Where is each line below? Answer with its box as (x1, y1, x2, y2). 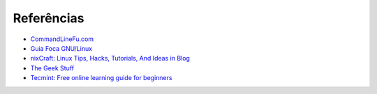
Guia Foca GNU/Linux (30, 44, 93, 52)
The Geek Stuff (30, 63, 75, 72)
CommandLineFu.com (30, 35, 94, 43)
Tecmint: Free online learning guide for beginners (30, 74, 172, 82)
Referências (13, 10, 84, 26)
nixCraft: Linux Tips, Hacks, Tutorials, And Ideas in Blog (30, 54, 190, 63)
